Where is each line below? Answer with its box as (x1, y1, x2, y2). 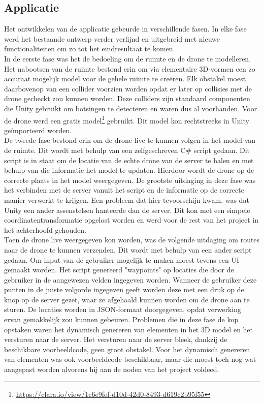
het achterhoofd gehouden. (4, 224, 86, 235)
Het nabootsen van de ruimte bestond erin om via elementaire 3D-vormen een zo (4, 63, 255, 74)
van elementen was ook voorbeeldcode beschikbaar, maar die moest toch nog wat (4, 354, 256, 364)
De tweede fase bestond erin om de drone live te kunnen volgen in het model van (4, 135, 256, 145)
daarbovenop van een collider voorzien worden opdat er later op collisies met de (4, 83, 252, 94)
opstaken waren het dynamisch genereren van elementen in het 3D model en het (4, 324, 253, 334)
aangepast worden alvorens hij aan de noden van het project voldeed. (4, 364, 219, 375)
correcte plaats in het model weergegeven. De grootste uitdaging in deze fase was (4, 174, 256, 185)
